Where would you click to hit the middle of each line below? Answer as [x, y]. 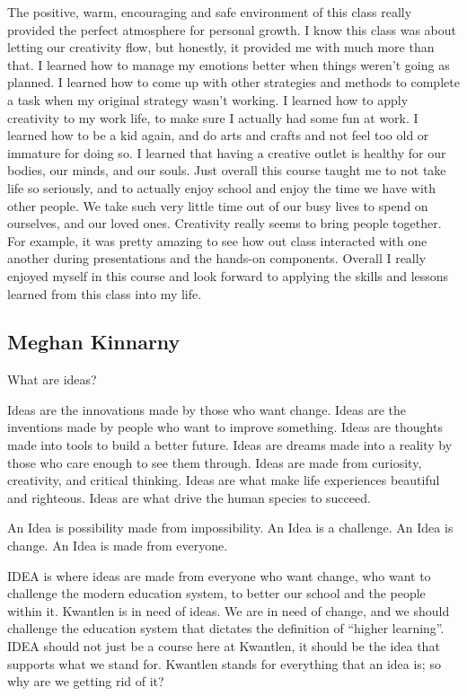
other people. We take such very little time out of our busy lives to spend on [218, 205]
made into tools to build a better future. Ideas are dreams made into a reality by [230, 445]
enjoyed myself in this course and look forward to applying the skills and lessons [228, 275]
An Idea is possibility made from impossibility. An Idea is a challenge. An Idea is [230, 528]
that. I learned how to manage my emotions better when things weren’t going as [229, 64]
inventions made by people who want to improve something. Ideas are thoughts [225, 427]
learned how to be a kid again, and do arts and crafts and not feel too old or [218, 135]
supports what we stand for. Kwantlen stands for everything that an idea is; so [224, 663]
